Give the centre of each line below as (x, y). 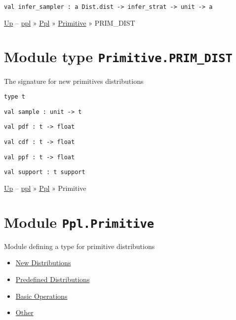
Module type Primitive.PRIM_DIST (118, 56)
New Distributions (43, 263)
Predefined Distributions (53, 279)
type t (15, 97)
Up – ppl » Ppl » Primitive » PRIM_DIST (70, 22)
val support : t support (45, 172)
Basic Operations (41, 296)
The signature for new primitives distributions (74, 81)
